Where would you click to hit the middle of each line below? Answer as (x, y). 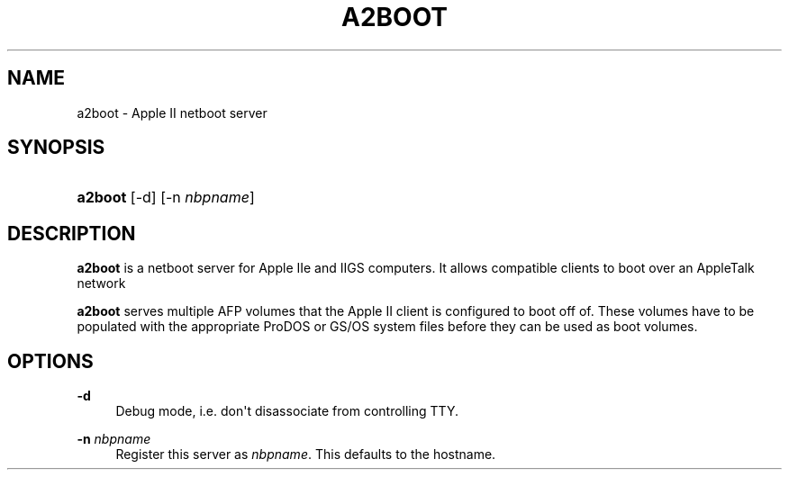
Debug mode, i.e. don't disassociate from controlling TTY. (287, 411)
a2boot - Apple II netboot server (172, 112)
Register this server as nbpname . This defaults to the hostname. (306, 454)
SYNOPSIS (56, 148)
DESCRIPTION (72, 233)
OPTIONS (50, 361)
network (101, 283)
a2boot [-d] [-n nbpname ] (166, 198)
